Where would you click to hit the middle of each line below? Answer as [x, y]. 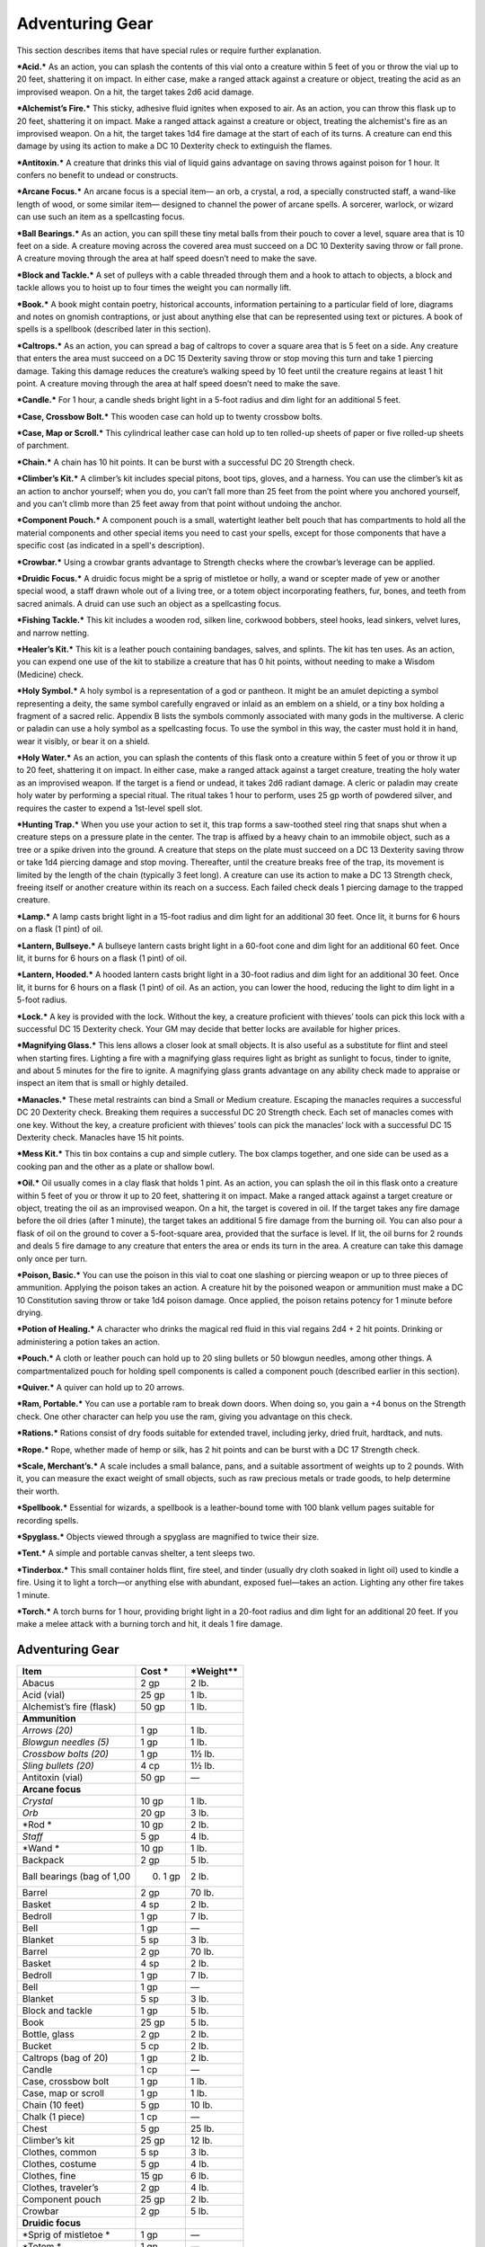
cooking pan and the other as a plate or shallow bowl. [116, 1166]
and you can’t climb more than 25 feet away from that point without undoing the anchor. [179, 504]
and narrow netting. [53, 633]
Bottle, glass [48, 2034]
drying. [30, 1313]
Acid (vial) [44, 1695]
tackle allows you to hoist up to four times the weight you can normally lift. [154, 288]
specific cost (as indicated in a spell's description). [111, 546]
